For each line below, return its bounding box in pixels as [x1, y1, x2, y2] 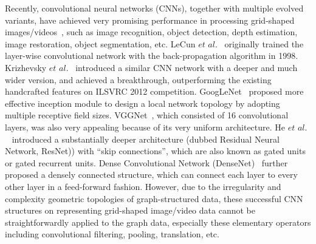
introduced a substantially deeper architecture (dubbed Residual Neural [12, 132, 280, 145]
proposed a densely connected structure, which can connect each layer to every [5, 168, 298, 181]
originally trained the [224, 37, 304, 50]
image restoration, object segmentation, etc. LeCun [5, 37, 196, 50]
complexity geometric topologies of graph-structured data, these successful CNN [5, 192, 303, 205]
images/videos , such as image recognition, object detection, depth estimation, [5, 25, 298, 38]
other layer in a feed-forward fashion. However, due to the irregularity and [5, 180, 281, 192]
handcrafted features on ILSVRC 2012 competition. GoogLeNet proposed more [5, 85, 304, 98]
